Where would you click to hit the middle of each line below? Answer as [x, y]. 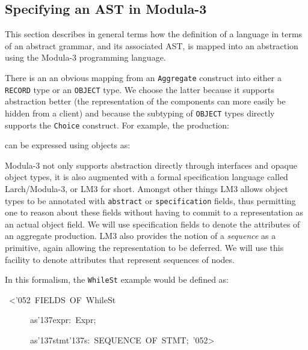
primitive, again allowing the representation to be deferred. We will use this [144, 248]
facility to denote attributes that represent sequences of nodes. [120, 259]
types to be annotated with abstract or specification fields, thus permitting [150, 200]
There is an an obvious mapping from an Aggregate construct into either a [143, 77]
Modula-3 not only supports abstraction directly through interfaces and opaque [151, 165]
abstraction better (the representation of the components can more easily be [145, 101]
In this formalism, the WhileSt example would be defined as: [117, 279]
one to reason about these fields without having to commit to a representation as [154, 212]
